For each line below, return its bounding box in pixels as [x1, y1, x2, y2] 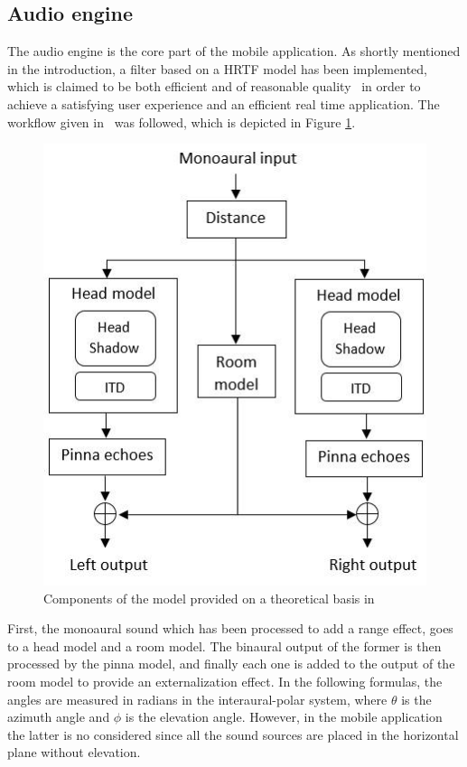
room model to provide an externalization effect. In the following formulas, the [7, 671, 443, 690]
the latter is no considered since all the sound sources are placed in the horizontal [7, 725, 459, 744]
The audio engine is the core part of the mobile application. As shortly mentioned [7, 42, 461, 61]
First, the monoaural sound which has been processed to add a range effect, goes [7, 619, 453, 638]
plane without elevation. [7, 743, 141, 762]
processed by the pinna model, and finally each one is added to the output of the [7, 654, 455, 673]
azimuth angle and [7, 707, 110, 726]
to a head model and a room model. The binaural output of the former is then [7, 636, 442, 655]
